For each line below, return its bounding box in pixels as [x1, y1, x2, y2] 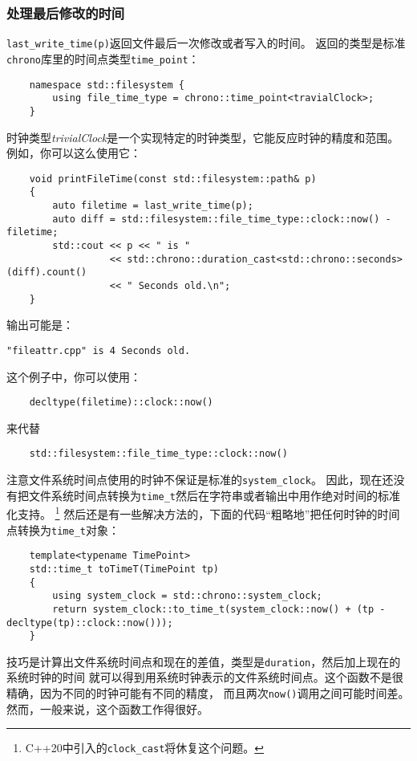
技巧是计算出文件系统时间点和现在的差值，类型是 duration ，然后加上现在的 [6, 653, 401, 669]
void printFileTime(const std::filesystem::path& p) [29, 173, 317, 185]
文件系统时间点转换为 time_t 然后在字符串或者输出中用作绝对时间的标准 [28, 486, 400, 503]
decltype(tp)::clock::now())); [6, 617, 173, 629]
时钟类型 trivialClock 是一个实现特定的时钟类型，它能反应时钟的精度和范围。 [6, 128, 399, 145]
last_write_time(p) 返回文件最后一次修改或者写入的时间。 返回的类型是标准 [6, 35, 406, 51]
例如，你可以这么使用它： [6, 144, 141, 161]
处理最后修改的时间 [6, 2, 125, 22]
